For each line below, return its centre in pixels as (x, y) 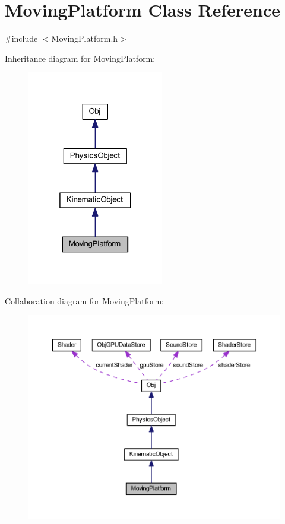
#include (21, 38)
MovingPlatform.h (85, 38)
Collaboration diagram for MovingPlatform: (84, 301)
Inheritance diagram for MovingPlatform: (80, 58)
